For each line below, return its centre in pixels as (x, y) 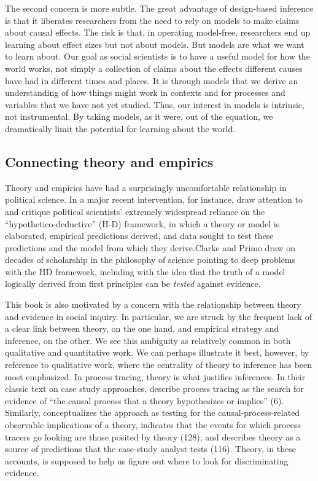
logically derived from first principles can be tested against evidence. (133, 284)
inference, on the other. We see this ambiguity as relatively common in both (148, 340)
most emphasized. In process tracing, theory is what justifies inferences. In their (155, 376)
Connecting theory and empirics (109, 161)
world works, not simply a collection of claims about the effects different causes (154, 68)
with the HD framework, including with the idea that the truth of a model (145, 271)
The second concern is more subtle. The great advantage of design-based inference (159, 8)
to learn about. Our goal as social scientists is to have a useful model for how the (157, 56)
